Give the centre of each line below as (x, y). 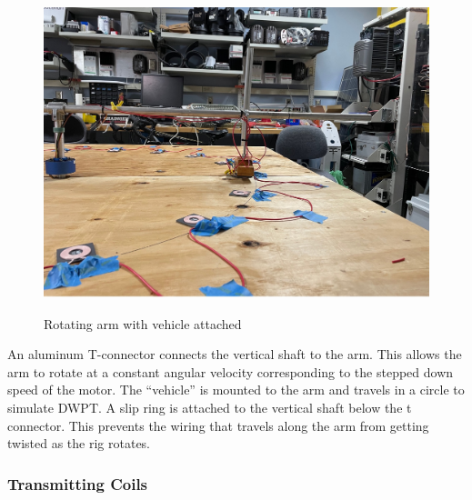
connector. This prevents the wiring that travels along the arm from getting (218, 425)
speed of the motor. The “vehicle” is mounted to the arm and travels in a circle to (236, 390)
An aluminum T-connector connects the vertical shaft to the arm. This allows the (235, 354)
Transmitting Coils (78, 483)
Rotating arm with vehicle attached (143, 323)
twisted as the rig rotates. (79, 443)
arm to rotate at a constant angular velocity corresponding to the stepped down (231, 371)
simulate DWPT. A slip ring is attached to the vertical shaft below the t (210, 408)
